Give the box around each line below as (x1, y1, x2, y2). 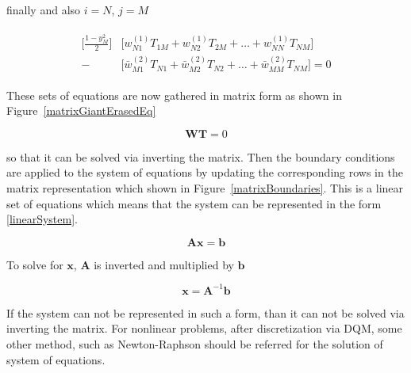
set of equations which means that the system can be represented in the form (6, 195, 382, 211)
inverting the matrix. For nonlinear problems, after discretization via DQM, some (6, 320, 402, 337)
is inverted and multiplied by (94, 256, 234, 272)
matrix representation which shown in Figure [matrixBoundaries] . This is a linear (6, 179, 404, 196)
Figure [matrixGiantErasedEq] (6, 102, 156, 119)
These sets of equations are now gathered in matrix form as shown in (6, 86, 342, 103)
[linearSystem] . (6, 211, 78, 227)
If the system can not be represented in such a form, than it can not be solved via (6, 304, 405, 321)
